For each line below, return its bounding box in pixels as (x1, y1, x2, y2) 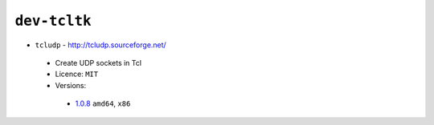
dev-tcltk (14, 12, 92, 30)
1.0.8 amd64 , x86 (75, 99, 131, 108)
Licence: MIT (55, 69, 99, 79)
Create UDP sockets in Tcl (55, 58, 142, 67)
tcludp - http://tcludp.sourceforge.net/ (35, 40, 166, 50)
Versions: (55, 80, 87, 90)
